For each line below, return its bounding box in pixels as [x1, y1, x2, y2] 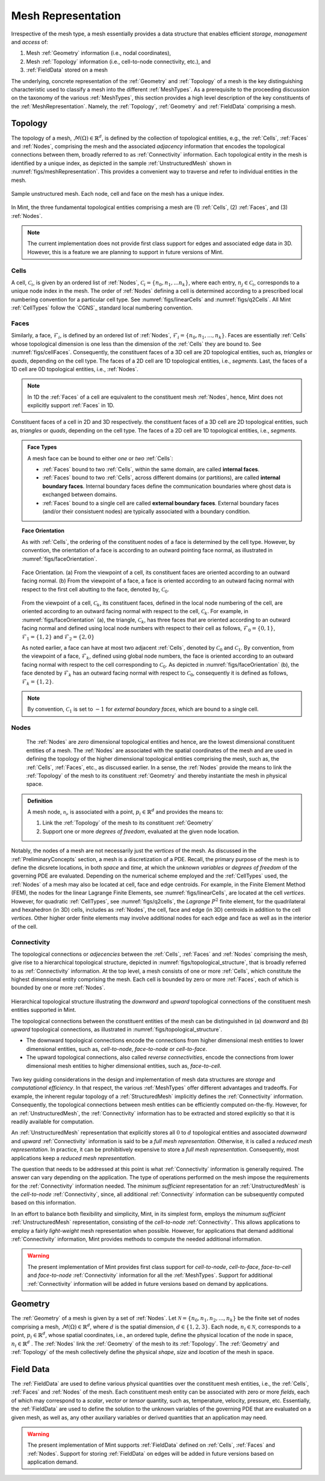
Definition [27, 797, 53, 804]
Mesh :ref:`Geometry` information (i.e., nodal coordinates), [26, 49, 172, 57]
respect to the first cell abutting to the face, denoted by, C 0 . [22, 585, 170, 594]
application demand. [27, 1458, 78, 1466]
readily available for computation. [11, 1118, 94, 1125]
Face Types [27, 443, 57, 451]
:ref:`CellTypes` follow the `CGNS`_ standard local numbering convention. [11, 304, 193, 311]
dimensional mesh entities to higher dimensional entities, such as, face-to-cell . [26, 1062, 222, 1069]
